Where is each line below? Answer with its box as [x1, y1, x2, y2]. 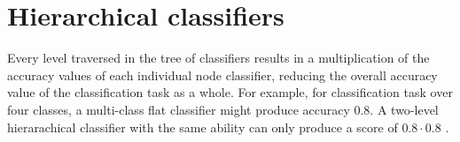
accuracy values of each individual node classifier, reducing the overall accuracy [7, 65, 438, 84]
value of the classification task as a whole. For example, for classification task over [7, 83, 453, 101]
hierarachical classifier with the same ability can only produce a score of [7, 117, 398, 136]
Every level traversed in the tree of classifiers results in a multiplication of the [7, 49, 430, 67]
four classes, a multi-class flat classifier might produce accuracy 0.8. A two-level [7, 100, 439, 118]
